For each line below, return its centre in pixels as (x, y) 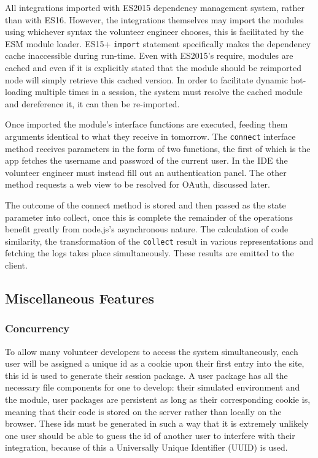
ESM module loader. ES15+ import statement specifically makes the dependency (158, 43)
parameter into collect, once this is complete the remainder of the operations (149, 217)
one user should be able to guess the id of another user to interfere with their (150, 435)
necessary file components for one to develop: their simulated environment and (153, 387)
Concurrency (37, 328)
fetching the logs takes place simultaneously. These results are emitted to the (149, 253)
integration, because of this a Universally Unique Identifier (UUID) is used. (146, 447)
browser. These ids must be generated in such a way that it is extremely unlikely (157, 423)
